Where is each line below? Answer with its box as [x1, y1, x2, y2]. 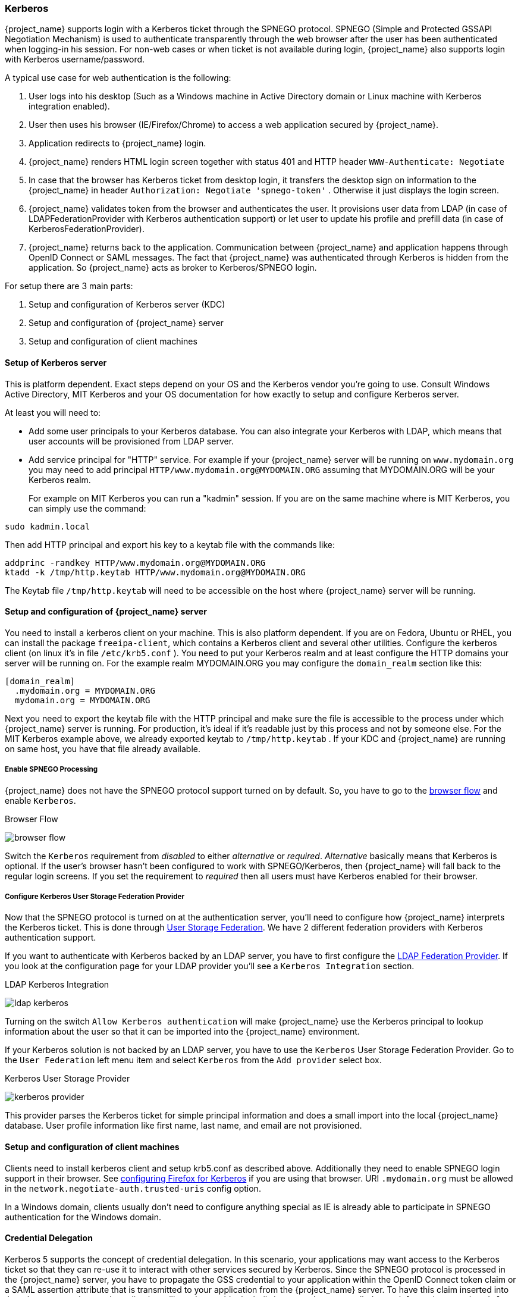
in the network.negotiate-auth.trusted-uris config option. [5, 1183, 261, 1193]
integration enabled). [29, 101, 110, 112]
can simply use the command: [29, 503, 146, 513]
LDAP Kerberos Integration [5, 979, 109, 990]
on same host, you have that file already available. [5, 743, 200, 754]
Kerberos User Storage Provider [5, 1073, 130, 1084]
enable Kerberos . [5, 795, 76, 806]
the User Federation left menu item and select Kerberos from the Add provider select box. [5, 1055, 382, 1066]
